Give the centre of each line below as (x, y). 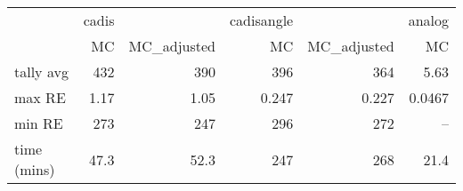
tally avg (41, 72)
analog (428, 20)
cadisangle (261, 20)
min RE (39, 123)
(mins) (35, 169)
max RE (40, 97)
